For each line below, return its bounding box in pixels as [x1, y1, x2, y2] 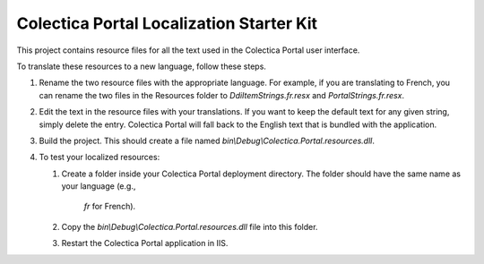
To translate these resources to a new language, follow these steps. [16, 61, 266, 72]
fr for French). [83, 201, 136, 212]
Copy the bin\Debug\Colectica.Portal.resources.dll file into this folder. [61, 221, 318, 232]
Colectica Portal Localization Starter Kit [16, 13, 318, 33]
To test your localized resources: [39, 152, 160, 163]
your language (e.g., [61, 181, 136, 192]
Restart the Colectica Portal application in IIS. [61, 238, 229, 249]
